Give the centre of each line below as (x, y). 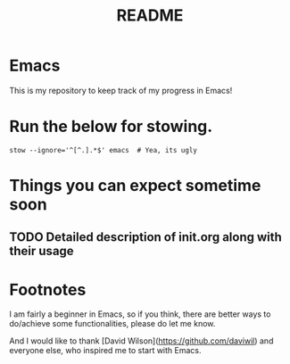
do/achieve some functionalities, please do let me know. (112, 324)
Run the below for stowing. (111, 127)
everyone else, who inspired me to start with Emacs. (106, 351)
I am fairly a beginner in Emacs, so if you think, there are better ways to (140, 314)
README (150, 16)
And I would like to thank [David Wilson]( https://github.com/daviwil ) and (141, 341)
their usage (41, 251)
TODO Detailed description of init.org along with (146, 237)
